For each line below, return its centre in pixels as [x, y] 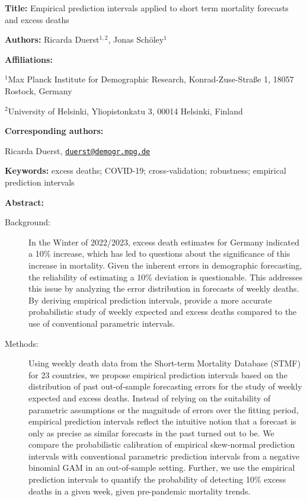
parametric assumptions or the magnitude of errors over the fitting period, [164, 409]
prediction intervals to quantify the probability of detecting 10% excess [157, 479]
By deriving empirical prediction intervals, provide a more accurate [150, 300]
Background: [28, 222]
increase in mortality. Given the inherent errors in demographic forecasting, [165, 265]
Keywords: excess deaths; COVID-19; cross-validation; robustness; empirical [145, 170]
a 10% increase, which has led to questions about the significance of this [159, 253]
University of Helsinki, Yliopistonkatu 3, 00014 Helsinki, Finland [125, 111]
